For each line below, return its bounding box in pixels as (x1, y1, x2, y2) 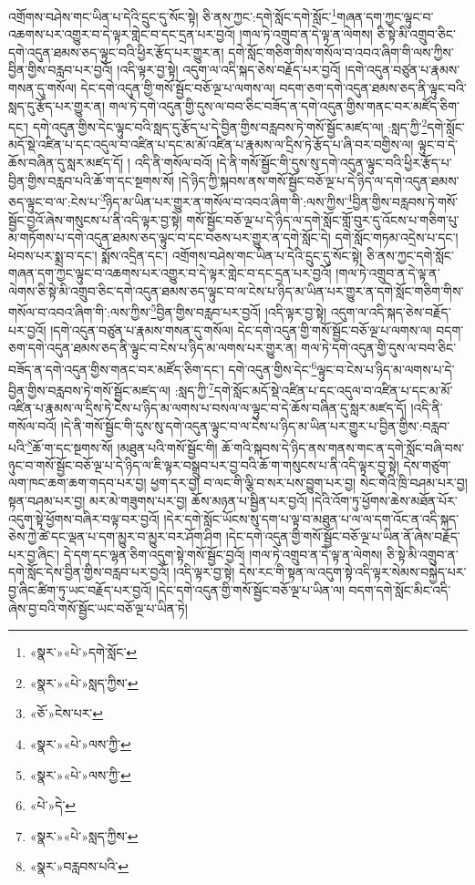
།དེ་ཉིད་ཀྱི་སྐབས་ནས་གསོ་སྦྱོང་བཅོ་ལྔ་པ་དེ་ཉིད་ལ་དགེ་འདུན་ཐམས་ (178, 170, 460, 190)
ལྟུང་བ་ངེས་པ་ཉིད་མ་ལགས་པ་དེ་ (316, 359, 455, 378)
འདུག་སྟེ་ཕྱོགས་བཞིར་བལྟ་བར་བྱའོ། (8, 509, 160, 528)
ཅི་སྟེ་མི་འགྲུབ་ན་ (387, 544, 459, 563)
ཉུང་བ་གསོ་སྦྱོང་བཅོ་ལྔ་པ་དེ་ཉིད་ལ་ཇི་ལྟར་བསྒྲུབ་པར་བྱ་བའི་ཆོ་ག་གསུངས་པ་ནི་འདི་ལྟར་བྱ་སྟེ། (8, 455, 399, 474)
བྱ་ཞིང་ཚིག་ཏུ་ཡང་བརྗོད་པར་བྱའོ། (8, 581, 152, 599)
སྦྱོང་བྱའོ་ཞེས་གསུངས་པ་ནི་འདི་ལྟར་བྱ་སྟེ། (8, 210, 182, 229)
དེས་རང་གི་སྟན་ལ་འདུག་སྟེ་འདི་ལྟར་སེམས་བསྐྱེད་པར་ (239, 562, 467, 581)
